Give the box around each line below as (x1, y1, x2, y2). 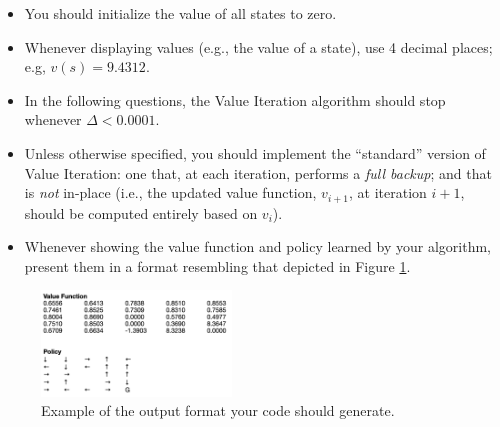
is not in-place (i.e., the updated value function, (24, 182, 317, 203)
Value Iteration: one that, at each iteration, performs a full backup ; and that (24, 162, 492, 183)
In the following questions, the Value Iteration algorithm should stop (24, 89, 446, 110)
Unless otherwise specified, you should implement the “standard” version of (24, 142, 486, 163)
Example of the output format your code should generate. (41, 400, 395, 421)
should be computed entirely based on (24, 202, 258, 223)
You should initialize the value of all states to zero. (24, 3, 337, 23)
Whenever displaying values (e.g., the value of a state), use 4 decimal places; (24, 36, 493, 57)
